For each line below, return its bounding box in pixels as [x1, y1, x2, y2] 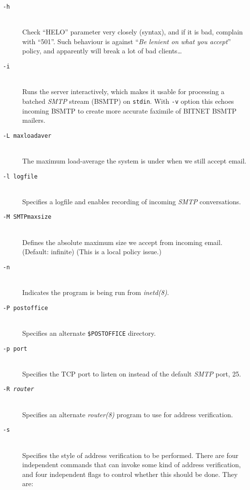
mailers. [22, 115, 45, 125]
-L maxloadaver [3, 132, 52, 139]
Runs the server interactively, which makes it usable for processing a [22, 86, 225, 97]
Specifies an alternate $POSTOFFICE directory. [22, 327, 156, 338]
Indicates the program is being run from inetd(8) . [22, 287, 169, 297]
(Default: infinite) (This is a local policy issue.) [22, 246, 162, 257]
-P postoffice [3, 304, 48, 311]
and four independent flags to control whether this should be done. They [22, 469, 238, 479]
